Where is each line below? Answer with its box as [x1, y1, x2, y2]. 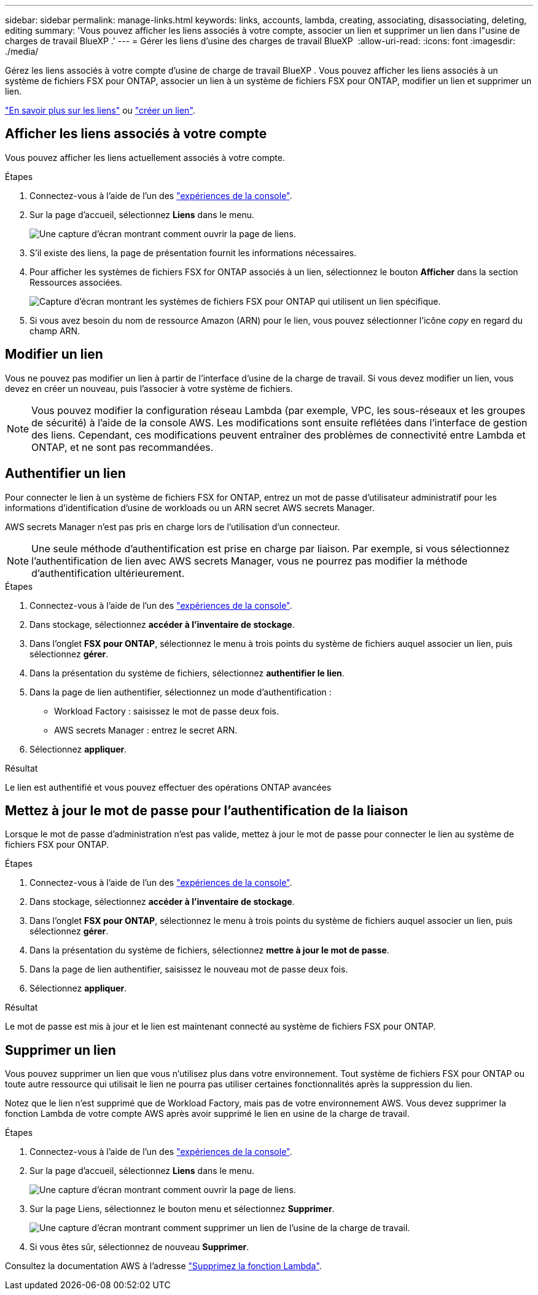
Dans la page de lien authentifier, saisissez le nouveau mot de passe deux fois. [29, 964, 348, 975]
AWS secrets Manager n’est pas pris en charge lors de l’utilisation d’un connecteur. [5, 521, 340, 532]
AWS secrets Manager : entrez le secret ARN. [54, 724, 238, 735]
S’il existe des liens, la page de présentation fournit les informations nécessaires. [29, 247, 357, 258]
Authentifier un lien [5, 466, 126, 482]
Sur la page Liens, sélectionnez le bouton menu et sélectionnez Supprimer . [29, 1203, 335, 1215]
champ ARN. [29, 325, 80, 336]
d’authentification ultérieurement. [31, 566, 185, 579]
